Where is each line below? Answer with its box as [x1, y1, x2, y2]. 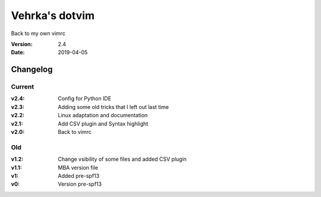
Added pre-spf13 [58, 172, 100, 179]
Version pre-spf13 [58, 180, 102, 187]
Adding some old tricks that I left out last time [58, 103, 169, 110]
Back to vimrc [58, 129, 92, 136]
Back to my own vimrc [11, 30, 65, 37]
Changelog [11, 64, 53, 74]
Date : [11, 49, 25, 56]
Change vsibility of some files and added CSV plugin [58, 155, 187, 163]
